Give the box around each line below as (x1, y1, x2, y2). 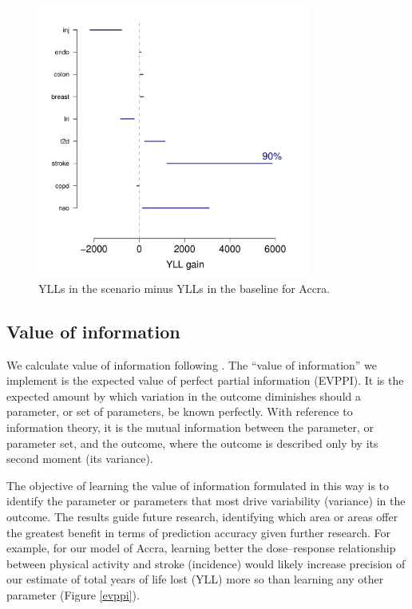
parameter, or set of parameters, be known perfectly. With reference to (6, 403, 353, 420)
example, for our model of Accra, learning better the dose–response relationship (6, 540, 396, 556)
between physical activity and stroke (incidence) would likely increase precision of (6, 555, 406, 571)
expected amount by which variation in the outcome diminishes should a (6, 387, 361, 404)
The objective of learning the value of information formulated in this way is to (6, 477, 390, 493)
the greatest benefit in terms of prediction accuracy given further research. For (6, 524, 391, 540)
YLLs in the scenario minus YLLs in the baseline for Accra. (38, 279, 331, 296)
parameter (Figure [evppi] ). (6, 586, 140, 603)
